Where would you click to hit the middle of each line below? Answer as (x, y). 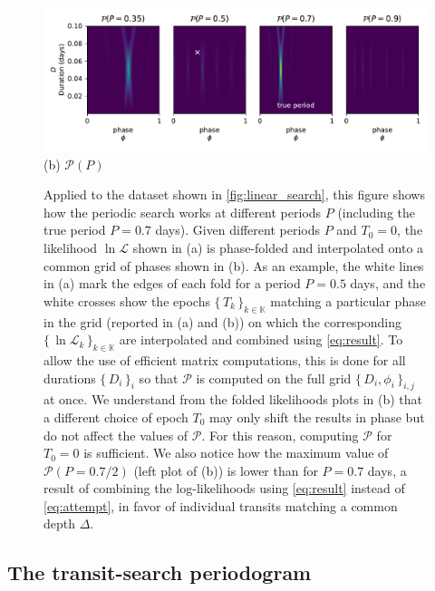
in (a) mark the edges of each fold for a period (172, 283)
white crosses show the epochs (127, 300)
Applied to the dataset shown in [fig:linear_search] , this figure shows (234, 194)
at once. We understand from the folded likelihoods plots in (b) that (233, 399)
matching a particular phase (348, 300)
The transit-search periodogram (159, 572)
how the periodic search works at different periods (183, 212)
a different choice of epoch (116, 417)
